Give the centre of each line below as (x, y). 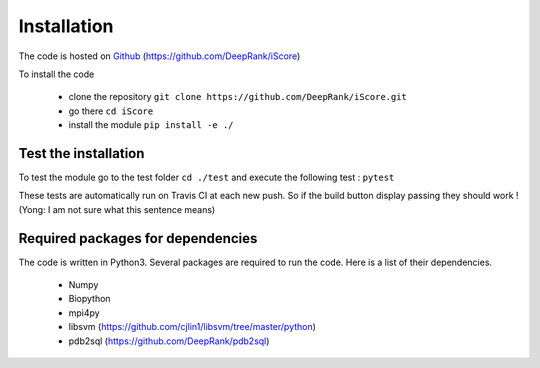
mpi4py (84, 312)
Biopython (89, 299)
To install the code (56, 74)
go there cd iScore (111, 111)
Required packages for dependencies (138, 238)
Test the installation (81, 153)
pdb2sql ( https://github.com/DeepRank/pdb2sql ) (169, 341)
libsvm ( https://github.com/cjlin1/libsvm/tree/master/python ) (192, 327)
